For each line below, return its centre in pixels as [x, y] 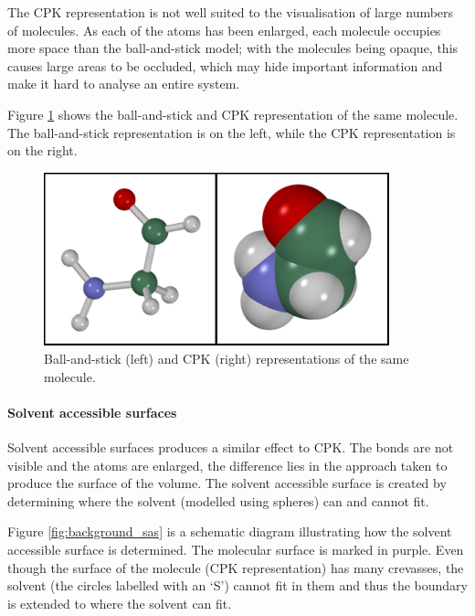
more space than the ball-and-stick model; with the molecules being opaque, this [233, 48]
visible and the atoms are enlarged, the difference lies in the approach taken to [227, 465]
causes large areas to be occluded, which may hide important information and [225, 65]
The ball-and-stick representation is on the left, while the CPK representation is [232, 132]
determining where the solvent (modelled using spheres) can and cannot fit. [218, 500]
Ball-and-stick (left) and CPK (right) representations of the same [227, 359]
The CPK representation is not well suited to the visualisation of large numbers [231, 12]
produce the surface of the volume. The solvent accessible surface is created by [227, 483]
